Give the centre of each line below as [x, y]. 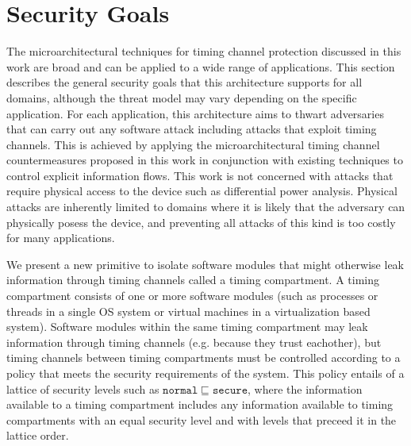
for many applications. [61, 238]
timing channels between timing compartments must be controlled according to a [204, 358]
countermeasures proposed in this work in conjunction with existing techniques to [205, 160]
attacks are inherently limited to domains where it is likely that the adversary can [206, 207]
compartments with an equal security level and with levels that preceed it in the [202, 419]
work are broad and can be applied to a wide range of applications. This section [201, 66]
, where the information [305, 388]
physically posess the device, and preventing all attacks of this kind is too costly [201, 222]
